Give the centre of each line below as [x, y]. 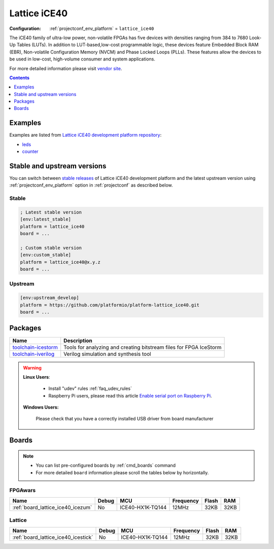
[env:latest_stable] [45, 219]
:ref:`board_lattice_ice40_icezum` [52, 507]
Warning [32, 368]
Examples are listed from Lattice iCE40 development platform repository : [85, 135]
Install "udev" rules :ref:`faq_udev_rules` [90, 388]
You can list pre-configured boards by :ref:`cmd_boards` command [106, 466]
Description [78, 341]
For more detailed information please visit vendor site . [66, 68]
